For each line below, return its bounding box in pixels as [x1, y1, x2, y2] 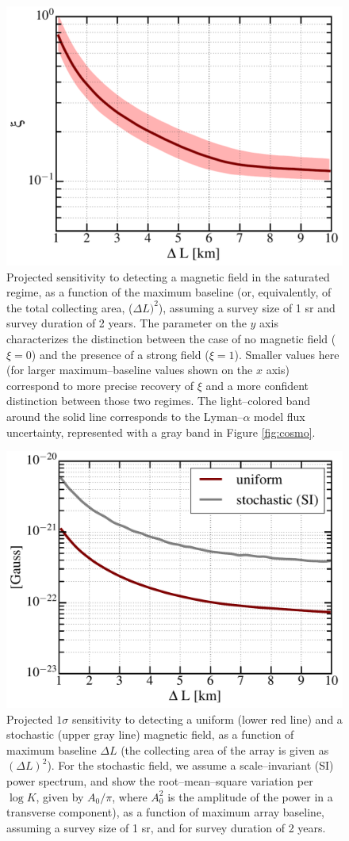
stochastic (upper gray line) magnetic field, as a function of [6, 726, 294, 743]
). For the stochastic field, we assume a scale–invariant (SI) [47, 757, 334, 774]
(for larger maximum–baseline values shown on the [6, 361, 253, 378]
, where [112, 788, 148, 805]
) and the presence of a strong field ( [31, 346, 209, 362]
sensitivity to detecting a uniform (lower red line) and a [71, 710, 343, 727]
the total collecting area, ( [6, 299, 133, 315]
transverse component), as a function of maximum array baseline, [6, 804, 325, 820]
